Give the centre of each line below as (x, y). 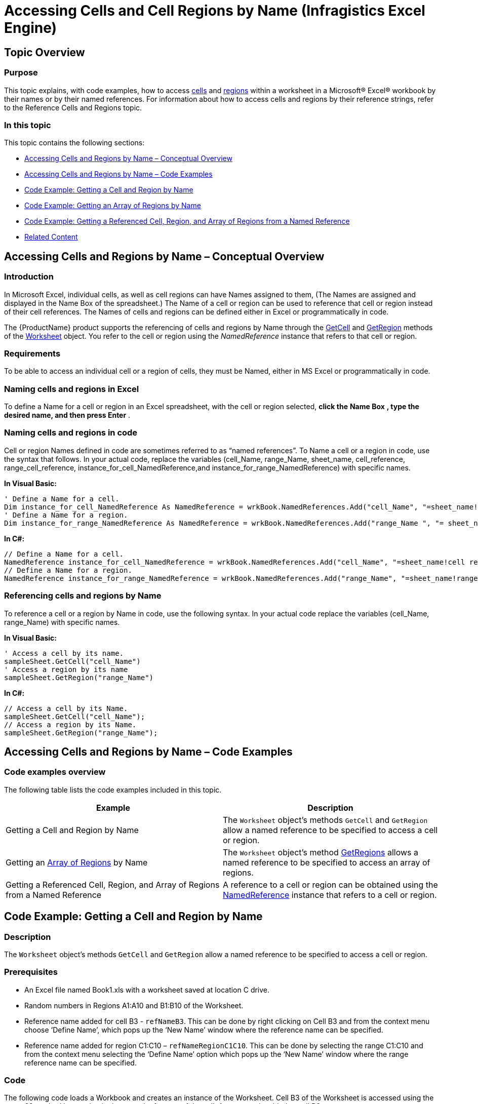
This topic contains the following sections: (74, 143)
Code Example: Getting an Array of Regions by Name (113, 206)
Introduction (29, 277)
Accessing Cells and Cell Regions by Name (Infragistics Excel (215, 11)
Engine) (31, 28)
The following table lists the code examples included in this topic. (113, 790)
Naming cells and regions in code (71, 433)
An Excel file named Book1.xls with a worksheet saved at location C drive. (147, 990)
